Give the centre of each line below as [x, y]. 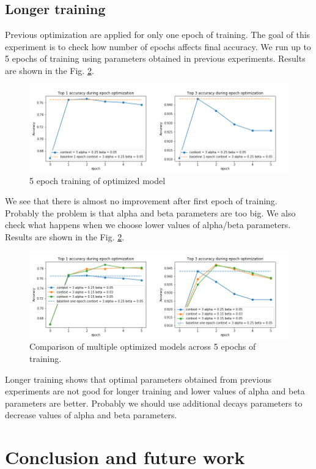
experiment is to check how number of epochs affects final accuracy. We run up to [158, 46]
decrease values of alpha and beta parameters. [91, 415]
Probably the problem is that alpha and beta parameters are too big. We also [150, 212]
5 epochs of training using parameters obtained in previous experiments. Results [155, 58]
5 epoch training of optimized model [97, 180]
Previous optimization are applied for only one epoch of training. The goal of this [158, 35]
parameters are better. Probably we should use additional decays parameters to [154, 403]
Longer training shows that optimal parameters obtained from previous [138, 379]
